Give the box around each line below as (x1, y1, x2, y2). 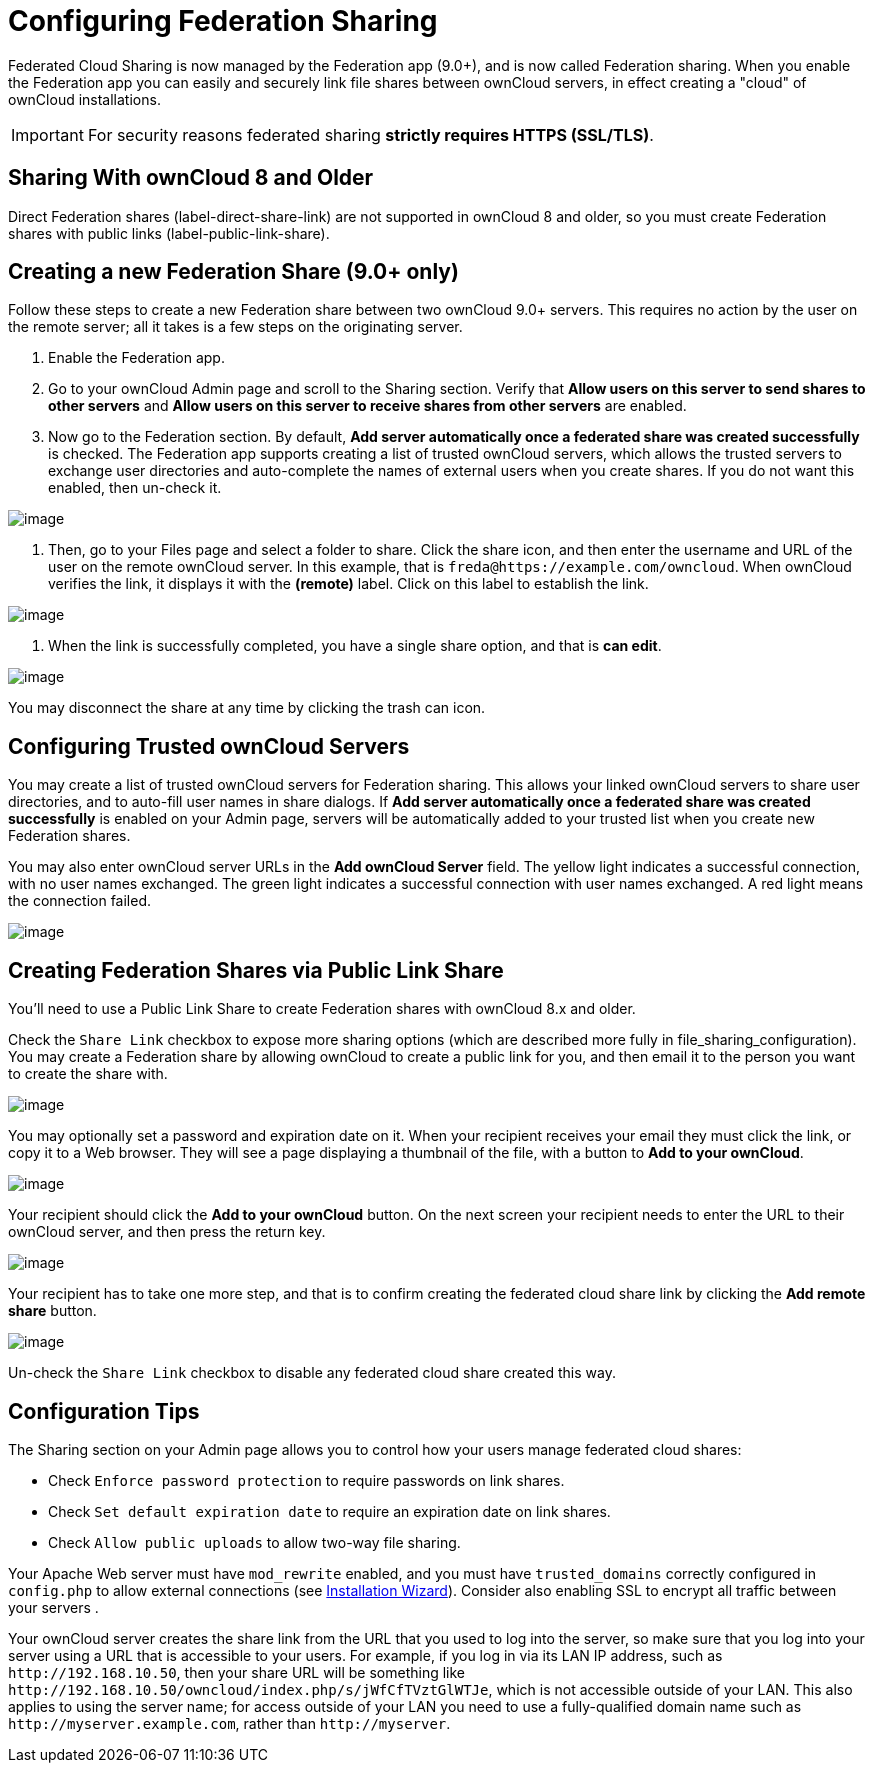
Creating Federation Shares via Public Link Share (8, 957, 504, 983)
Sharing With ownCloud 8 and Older (8, 165, 374, 191)
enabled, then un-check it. (48, 479, 222, 497)
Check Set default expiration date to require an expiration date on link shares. (48, 1502, 611, 1520)
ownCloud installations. (8, 90, 161, 108)
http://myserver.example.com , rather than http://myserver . (8, 1714, 451, 1732)
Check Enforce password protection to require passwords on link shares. (48, 1471, 565, 1489)
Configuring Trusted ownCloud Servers (8, 733, 410, 759)
